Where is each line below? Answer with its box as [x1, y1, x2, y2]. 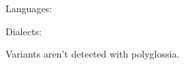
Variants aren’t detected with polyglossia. [5, 47, 180, 61]
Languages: [5, 1, 52, 15]
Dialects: [5, 24, 42, 38]
